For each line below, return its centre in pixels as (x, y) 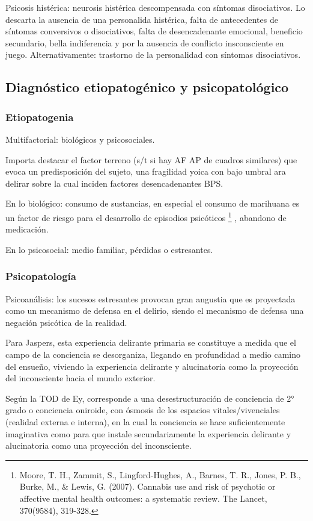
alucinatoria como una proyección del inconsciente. (99, 445)
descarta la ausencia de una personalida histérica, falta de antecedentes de (142, 19)
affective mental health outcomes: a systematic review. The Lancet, (143, 498)
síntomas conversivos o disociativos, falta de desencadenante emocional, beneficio (154, 31)
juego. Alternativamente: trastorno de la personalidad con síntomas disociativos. (153, 55)
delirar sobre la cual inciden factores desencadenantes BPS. (114, 183)
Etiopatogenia (40, 117)
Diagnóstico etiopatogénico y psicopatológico (147, 87)
